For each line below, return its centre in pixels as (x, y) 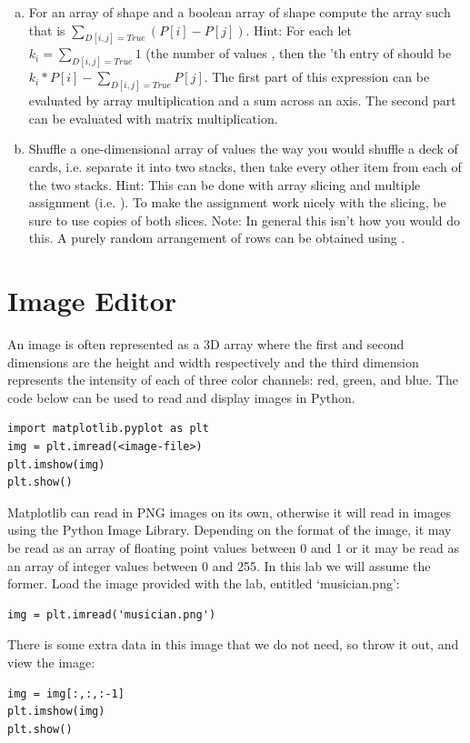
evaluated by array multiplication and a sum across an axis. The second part (242, 100)
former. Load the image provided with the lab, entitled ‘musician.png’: (204, 583)
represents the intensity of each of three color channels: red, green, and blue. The (233, 380)
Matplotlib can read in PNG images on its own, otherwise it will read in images (229, 512)
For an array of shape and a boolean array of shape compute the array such (240, 12)
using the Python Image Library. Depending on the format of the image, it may (230, 530)
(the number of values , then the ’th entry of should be (299, 53)
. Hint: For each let (299, 30)
